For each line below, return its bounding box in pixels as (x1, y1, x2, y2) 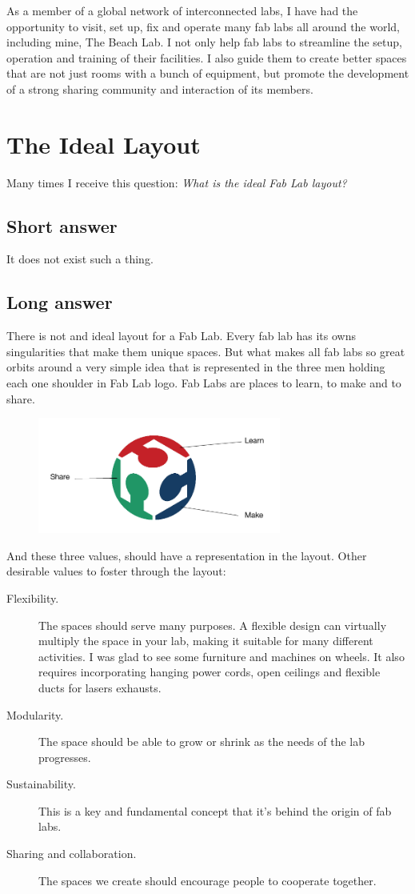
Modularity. (6, 706, 64, 723)
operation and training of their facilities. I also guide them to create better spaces (6, 49, 407, 66)
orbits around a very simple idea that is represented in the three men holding (6, 359, 385, 375)
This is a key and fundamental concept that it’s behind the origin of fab (38, 802, 392, 819)
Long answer (6, 290, 113, 315)
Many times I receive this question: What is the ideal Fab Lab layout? (6, 174, 347, 190)
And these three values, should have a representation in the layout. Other (6, 547, 367, 563)
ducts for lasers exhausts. (38, 679, 162, 696)
